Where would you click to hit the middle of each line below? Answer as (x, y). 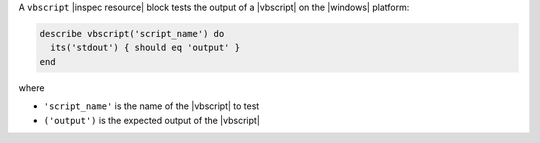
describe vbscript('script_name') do (132, 33)
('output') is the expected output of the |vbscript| (151, 120)
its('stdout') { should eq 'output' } (145, 48)
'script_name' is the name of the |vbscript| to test (151, 106)
